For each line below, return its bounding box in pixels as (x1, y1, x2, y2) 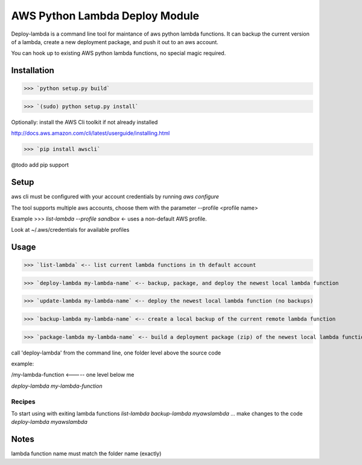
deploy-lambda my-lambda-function (11, 382, 103, 390)
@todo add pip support (11, 161, 69, 168)
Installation (11, 65, 54, 75)
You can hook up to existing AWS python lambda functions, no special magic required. (11, 50, 226, 57)
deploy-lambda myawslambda (11, 418, 87, 426)
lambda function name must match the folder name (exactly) (11, 450, 162, 457)
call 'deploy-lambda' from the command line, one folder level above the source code (11, 349, 221, 356)
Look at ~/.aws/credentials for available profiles (11, 226, 130, 234)
